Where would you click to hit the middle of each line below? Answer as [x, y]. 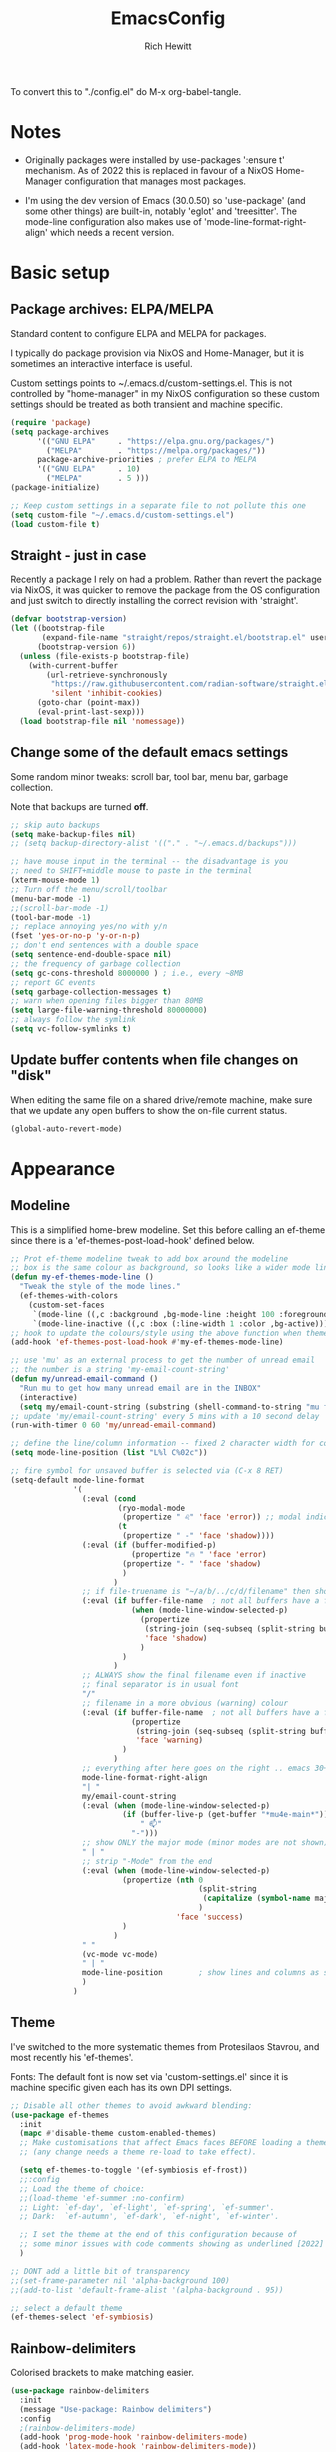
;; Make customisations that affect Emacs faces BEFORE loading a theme [174, 2143]
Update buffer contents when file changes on [154, 1060]
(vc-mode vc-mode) [120, 1954]
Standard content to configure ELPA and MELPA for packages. [138, 333]
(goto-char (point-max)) [88, 703]
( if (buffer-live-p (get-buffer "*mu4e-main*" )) [225, 1815]
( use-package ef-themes [60, 2115]
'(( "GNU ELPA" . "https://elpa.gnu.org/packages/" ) [155, 441]
